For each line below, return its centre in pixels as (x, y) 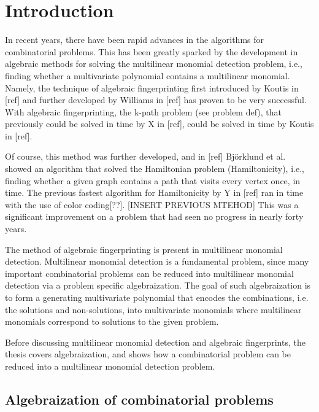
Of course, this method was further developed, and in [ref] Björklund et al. (145, 156)
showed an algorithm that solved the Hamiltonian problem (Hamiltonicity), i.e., (155, 169)
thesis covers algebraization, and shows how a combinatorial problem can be (148, 354)
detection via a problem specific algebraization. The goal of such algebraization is (158, 285)
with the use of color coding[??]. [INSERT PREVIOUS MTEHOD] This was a (152, 204)
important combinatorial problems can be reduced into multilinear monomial (149, 273)
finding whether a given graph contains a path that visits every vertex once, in (153, 180)
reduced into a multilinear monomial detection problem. (110, 366)
